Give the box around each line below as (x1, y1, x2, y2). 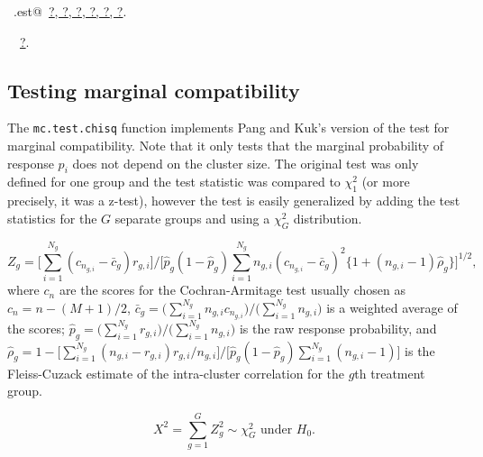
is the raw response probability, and (239, 318, 437, 337)
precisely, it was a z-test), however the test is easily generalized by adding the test (7, 191, 460, 210)
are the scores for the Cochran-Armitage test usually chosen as (59, 280, 406, 299)
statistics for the (7, 208, 97, 227)
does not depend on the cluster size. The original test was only (72, 153, 419, 172)
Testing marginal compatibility (7, 76, 300, 104)
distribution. (293, 208, 362, 227)
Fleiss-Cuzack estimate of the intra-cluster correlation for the (7, 363, 344, 382)
